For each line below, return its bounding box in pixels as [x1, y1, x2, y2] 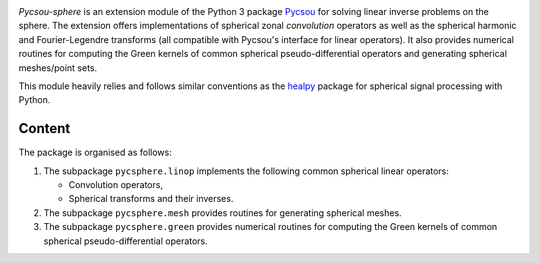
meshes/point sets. [18, 61, 98, 74]
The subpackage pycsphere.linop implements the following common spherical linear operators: [43, 165, 450, 177]
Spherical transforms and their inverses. [68, 193, 234, 205]
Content [18, 120, 71, 137]
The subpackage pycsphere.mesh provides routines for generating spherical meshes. [43, 206, 402, 219]
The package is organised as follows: [18, 146, 172, 159]
